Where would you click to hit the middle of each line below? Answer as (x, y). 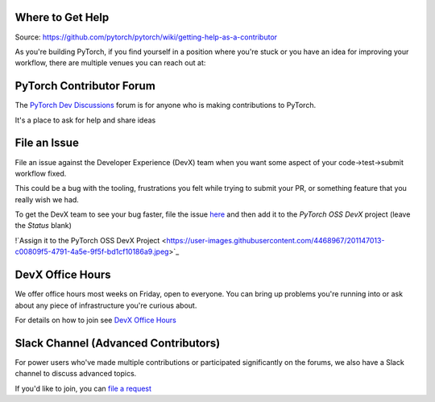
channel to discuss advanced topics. (76, 374)
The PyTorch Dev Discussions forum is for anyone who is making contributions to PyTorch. (166, 106)
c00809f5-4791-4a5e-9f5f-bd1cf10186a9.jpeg (92, 252)
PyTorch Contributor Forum (85, 86)
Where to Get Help (62, 17)
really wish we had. (47, 199)
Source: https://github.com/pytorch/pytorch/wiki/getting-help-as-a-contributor (146, 37)
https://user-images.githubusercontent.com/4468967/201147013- (275, 240)
